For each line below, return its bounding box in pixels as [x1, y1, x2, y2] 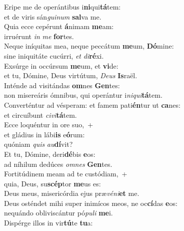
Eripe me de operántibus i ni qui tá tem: [4, 2, 121, 12]
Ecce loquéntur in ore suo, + [4, 119, 93, 130]
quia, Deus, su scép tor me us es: [4, 178, 101, 188]
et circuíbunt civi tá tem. [4, 109, 77, 120]
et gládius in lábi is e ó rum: [4, 129, 85, 139]
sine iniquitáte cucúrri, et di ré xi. [4, 50, 104, 61]
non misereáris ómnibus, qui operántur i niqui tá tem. [4, 90, 162, 100]
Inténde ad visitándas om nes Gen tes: [4, 80, 120, 90]
